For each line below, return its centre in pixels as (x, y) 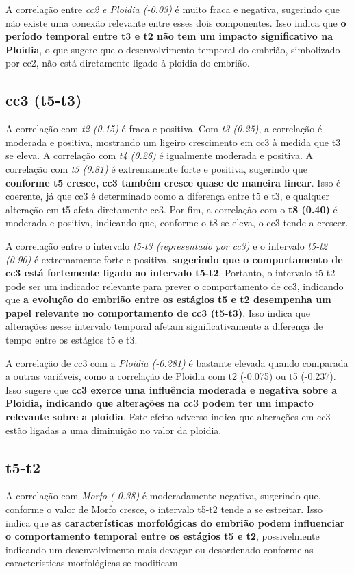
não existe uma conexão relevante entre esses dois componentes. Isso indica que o (176, 22)
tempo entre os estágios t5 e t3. (72, 340)
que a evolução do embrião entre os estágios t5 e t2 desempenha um (168, 299)
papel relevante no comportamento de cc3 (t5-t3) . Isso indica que (158, 312)
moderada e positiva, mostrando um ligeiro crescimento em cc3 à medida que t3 (173, 142)
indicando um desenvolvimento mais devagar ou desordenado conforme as (160, 549)
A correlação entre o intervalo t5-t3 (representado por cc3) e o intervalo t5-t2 (166, 245)
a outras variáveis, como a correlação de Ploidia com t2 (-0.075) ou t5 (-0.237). (171, 376)
